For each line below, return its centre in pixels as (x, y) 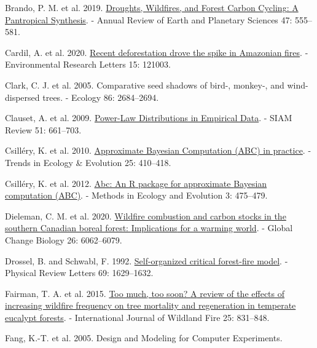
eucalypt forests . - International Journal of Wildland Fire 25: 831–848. (137, 317)
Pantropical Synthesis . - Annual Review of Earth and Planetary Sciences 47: (149, 19)
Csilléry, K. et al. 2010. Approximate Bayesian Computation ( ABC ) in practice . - (158, 150)
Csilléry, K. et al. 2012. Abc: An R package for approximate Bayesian (136, 183)
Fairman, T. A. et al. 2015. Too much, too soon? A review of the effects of (145, 293)
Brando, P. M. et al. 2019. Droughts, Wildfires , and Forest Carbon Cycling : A (152, 7)
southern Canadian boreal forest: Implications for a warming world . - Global (149, 228)
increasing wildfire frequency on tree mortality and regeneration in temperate (151, 305)
